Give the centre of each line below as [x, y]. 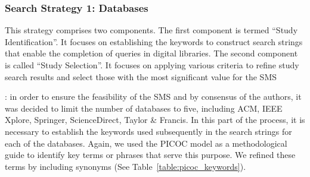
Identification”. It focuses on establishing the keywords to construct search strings [154, 41]
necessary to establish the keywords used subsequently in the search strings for [148, 131]
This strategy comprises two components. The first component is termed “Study [151, 30]
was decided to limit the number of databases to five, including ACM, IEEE [144, 108]
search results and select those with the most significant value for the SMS [141, 76]
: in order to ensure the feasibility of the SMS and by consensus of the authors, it [153, 97]
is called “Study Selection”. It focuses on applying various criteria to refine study [152, 65]
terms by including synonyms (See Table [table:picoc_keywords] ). [125, 166]
